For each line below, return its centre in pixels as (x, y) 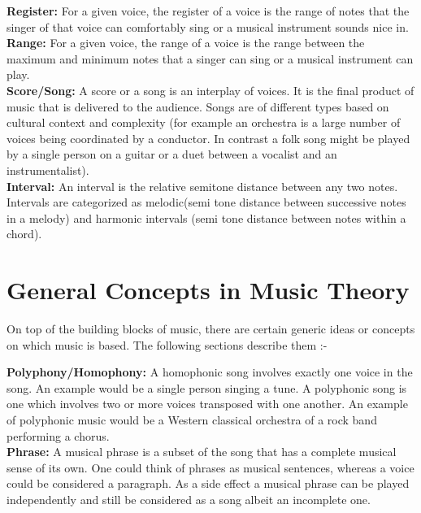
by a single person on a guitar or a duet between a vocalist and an (172, 154)
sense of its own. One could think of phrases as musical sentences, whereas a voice (210, 467)
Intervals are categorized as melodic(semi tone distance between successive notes (206, 202)
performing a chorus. (58, 435)
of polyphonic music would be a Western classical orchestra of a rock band (192, 420)
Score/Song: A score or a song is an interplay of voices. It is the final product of (210, 90)
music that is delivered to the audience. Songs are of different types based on (198, 106)
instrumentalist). (48, 170)
